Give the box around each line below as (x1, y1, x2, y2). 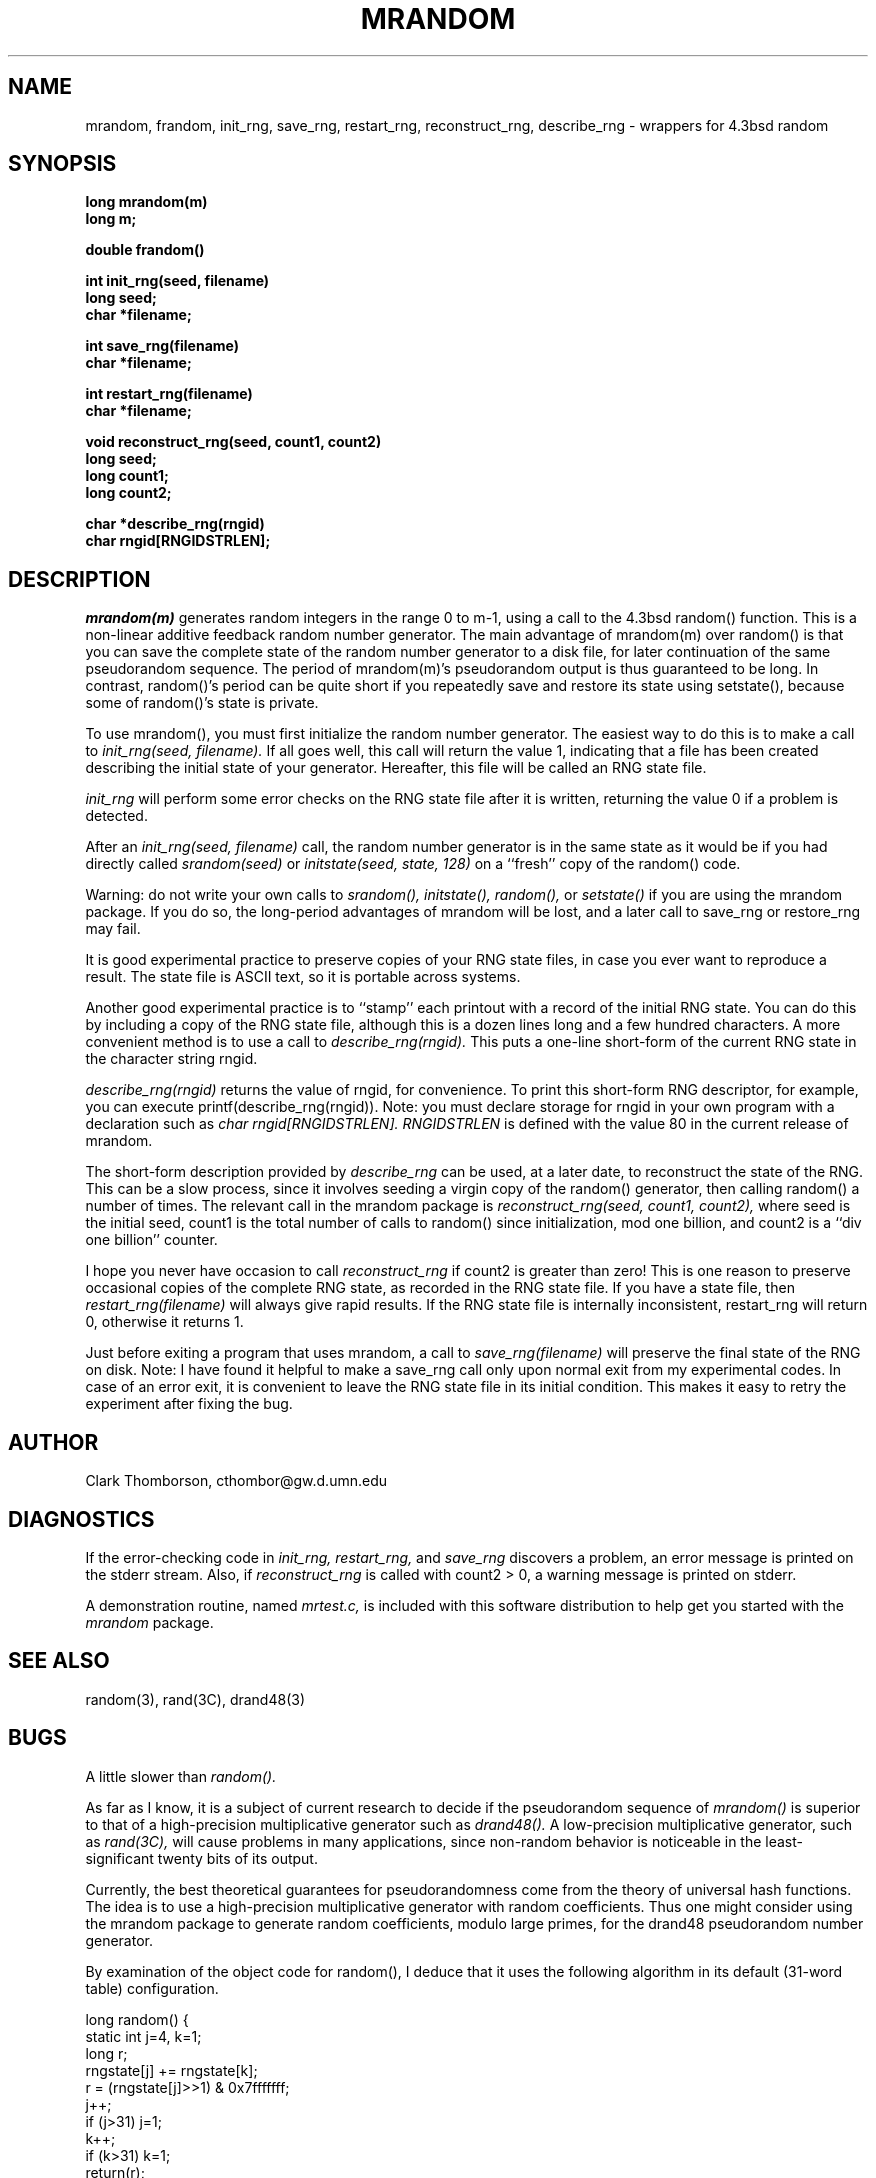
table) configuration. (85, 1979, 219, 1997)
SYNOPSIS (8, 151, 117, 177)
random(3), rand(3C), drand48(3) (85, 1690, 306, 1708)
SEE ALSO (8, 1648, 110, 1674)
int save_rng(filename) (85, 337, 240, 355)
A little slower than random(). (85, 1767, 277, 1785)
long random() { (85, 2010, 189, 2028)
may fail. (85, 920, 141, 938)
